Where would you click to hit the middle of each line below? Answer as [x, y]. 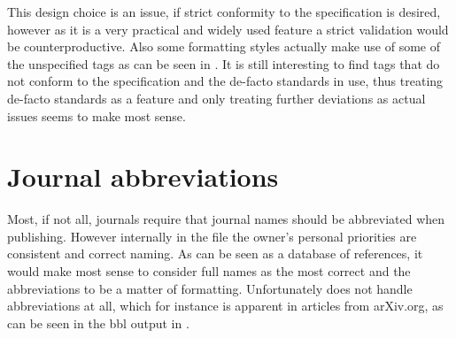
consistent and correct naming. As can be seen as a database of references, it [215, 253]
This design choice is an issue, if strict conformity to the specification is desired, [224, 12]
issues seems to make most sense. [97, 115]
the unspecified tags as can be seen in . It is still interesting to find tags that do [224, 63]
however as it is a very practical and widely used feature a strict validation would [228, 29]
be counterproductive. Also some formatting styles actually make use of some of [224, 46]
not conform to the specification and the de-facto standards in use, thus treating [225, 81]
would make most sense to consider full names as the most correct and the [209, 271]
